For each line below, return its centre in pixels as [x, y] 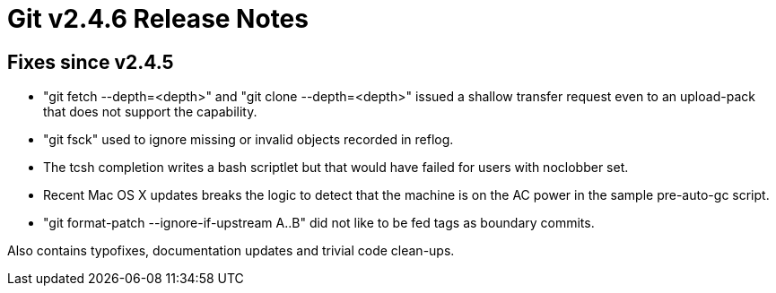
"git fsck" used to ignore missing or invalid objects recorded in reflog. [248, 140]
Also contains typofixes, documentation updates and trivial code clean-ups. [231, 251]
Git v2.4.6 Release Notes [158, 19]
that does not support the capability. [150, 112]
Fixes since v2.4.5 [91, 62]
